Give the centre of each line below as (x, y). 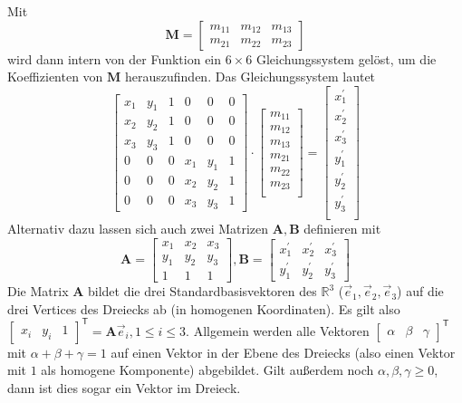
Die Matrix (38, 291)
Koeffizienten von (55, 77)
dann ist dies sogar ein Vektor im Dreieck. (124, 388)
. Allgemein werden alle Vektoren (278, 330)
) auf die (420, 291)
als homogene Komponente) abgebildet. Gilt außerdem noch (207, 370)
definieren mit (342, 229)
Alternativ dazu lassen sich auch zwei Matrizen (138, 229)
